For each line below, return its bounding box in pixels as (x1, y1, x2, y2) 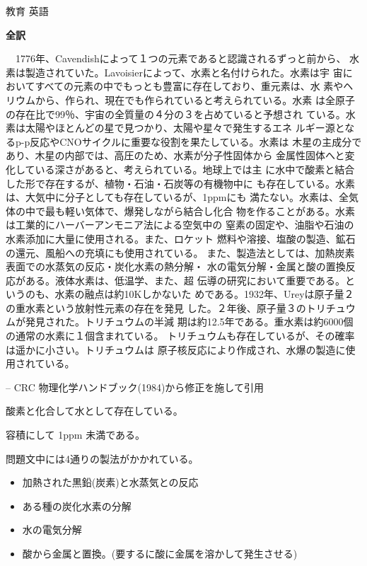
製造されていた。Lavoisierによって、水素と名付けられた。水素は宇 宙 (25, 64, 343, 79)
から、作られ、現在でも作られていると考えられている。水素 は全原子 (35, 92, 355, 107)
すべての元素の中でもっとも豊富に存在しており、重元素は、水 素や (35, 79, 344, 93)
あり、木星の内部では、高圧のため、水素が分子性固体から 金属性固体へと (6, 148, 345, 163)
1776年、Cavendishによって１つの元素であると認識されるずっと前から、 (15, 51, 346, 66)
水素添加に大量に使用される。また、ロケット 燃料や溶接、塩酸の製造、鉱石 (6, 231, 356, 246)
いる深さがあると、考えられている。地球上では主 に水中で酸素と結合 (35, 161, 355, 176)
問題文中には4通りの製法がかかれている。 (6, 451, 199, 466)
